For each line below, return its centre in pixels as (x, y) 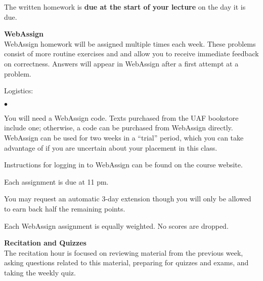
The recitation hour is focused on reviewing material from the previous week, (124, 252)
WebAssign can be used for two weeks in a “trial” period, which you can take (124, 137)
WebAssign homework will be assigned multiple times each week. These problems (130, 43)
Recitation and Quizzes (45, 243)
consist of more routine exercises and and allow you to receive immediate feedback (131, 54)
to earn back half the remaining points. (65, 208)
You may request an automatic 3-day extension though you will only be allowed (128, 199)
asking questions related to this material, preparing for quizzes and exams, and (126, 262)
